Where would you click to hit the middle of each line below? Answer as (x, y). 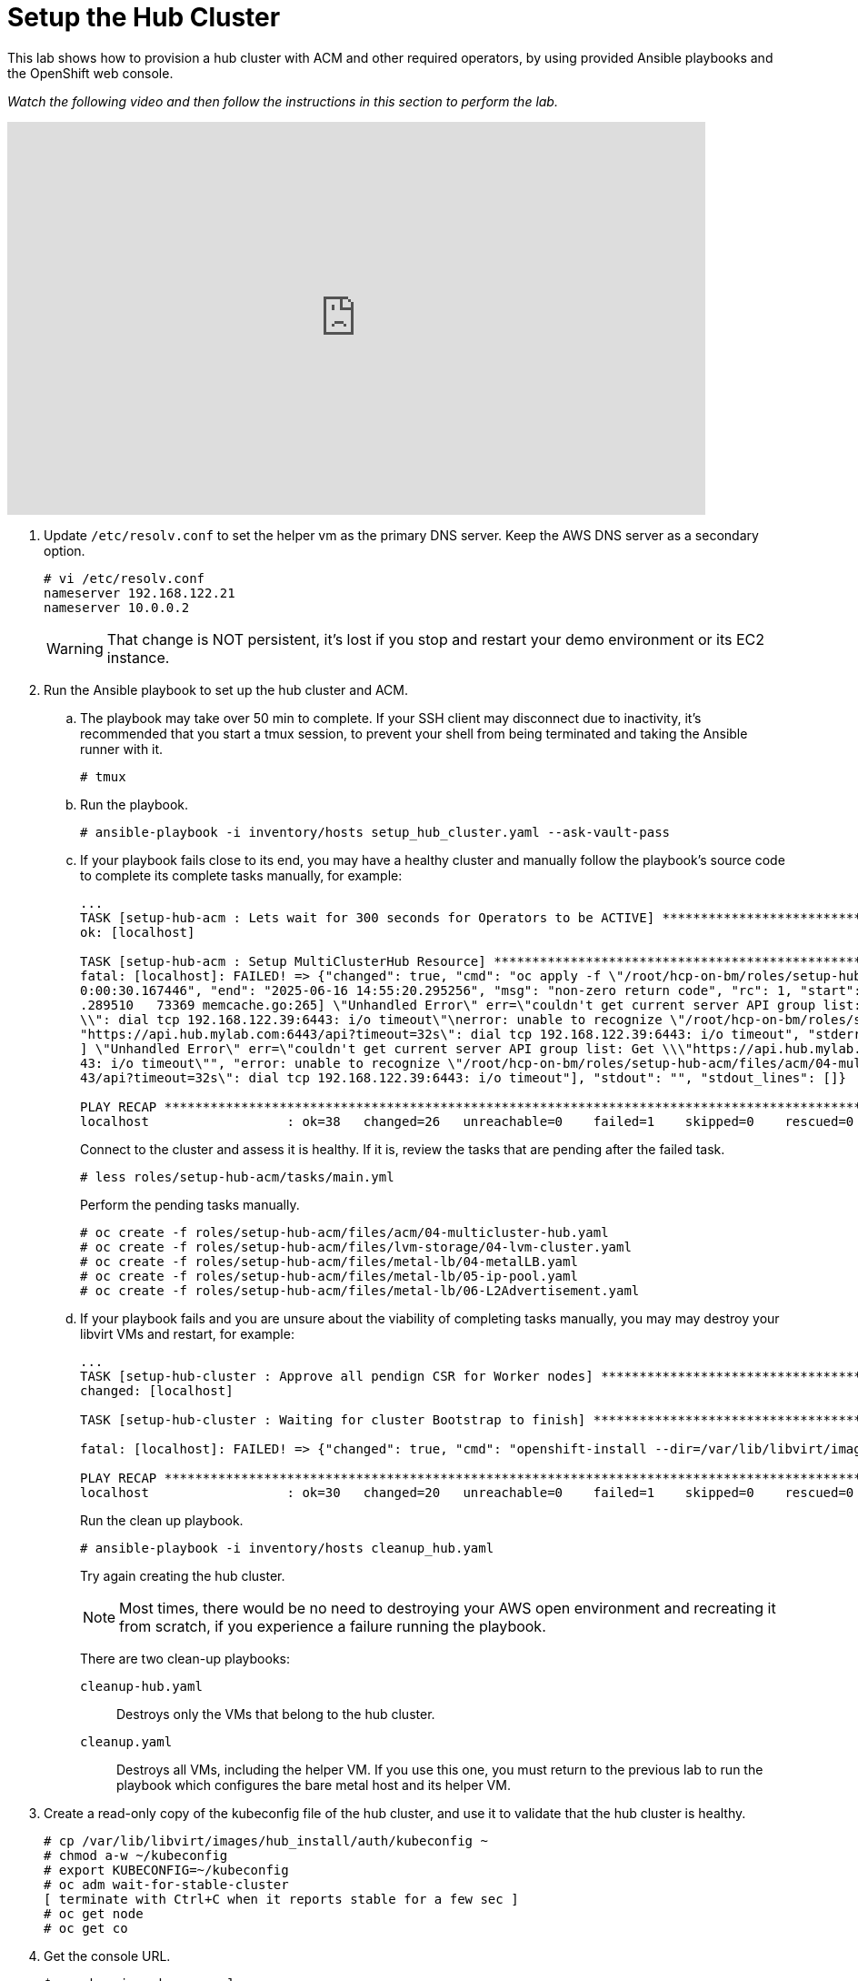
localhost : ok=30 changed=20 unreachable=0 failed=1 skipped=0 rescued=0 (467, 1492)
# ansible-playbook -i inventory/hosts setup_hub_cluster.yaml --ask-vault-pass (375, 832)
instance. (138, 657)
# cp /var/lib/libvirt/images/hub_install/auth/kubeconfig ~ (266, 1840)
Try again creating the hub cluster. (183, 1575)
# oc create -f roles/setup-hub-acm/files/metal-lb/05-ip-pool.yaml (329, 1276)
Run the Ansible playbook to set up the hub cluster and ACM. (226, 689)
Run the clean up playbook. (162, 1520)
